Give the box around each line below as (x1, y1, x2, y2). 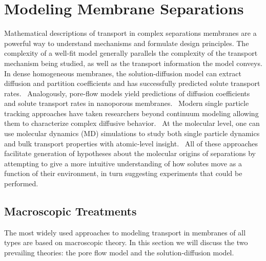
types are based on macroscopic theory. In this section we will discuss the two (4, 237, 248, 248)
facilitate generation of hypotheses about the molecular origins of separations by (4, 148, 256, 159)
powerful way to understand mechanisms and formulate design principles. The (4, 37, 249, 48)
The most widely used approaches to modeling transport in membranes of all (4, 227, 246, 237)
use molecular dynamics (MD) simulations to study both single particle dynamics (4, 128, 260, 139)
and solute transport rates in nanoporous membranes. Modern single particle (4, 98, 249, 108)
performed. (4, 178, 38, 189)
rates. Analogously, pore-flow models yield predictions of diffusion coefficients (4, 88, 250, 98)
